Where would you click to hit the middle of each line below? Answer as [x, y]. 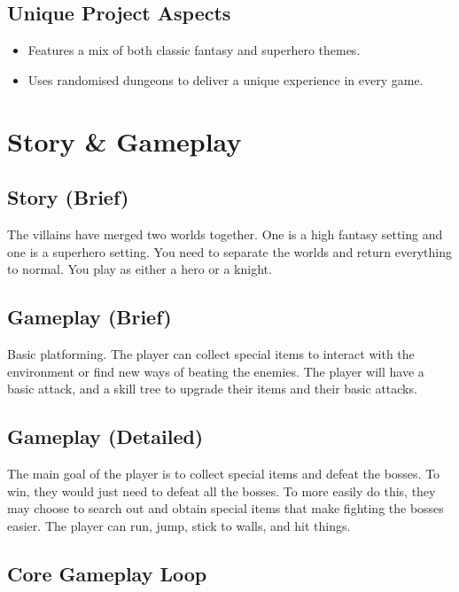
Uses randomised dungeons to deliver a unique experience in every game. [226, 79]
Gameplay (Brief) [89, 317]
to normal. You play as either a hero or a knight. [140, 269]
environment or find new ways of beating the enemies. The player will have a [216, 371]
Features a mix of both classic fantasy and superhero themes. [194, 50]
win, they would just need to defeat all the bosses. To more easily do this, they [222, 491]
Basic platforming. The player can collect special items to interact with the [211, 353]
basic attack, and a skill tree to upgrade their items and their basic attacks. [212, 389]
